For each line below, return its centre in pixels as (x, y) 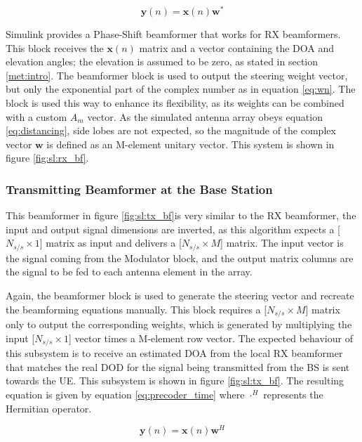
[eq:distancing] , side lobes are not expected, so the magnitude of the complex (171, 130)
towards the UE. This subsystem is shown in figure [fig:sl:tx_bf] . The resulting (175, 381)
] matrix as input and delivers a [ (110, 243)
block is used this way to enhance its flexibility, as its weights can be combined (175, 103)
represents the (293, 394)
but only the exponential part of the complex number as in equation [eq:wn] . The (181, 89)
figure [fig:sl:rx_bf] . (47, 158)
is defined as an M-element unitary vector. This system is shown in (190, 144)
